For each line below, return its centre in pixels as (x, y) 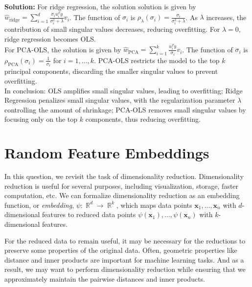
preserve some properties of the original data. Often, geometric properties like (121, 250)
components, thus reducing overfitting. (143, 119)
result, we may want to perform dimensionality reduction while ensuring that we (125, 269)
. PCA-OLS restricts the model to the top (157, 60)
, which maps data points (154, 205)
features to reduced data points (89, 214)
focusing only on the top (41, 119)
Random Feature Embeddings (107, 153)
